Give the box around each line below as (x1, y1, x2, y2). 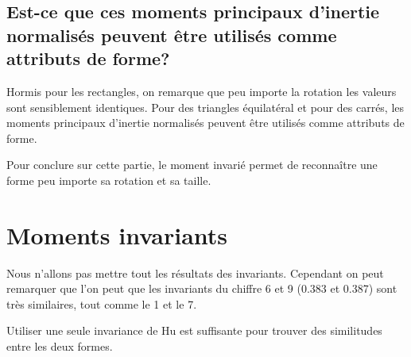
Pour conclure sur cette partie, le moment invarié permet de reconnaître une (6, 156, 378, 173)
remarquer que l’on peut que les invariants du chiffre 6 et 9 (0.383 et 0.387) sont (6, 280, 397, 297)
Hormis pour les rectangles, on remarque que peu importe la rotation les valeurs (6, 83, 397, 99)
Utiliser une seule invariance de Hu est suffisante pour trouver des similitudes (6, 322, 382, 339)
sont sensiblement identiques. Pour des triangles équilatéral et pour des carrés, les (6, 98, 405, 115)
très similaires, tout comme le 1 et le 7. (6, 295, 197, 312)
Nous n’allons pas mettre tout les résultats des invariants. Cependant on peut (6, 264, 384, 281)
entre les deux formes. (6, 338, 113, 355)
